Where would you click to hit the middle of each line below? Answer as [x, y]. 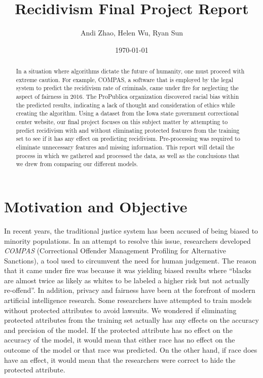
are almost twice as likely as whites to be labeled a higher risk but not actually [127, 280]
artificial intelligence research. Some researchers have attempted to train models [128, 300]
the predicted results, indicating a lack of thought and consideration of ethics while [125, 105]
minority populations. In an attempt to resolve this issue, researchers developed [127, 240]
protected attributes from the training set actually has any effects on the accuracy [131, 320]
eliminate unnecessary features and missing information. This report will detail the [125, 147]
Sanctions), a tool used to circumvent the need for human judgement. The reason [130, 260]
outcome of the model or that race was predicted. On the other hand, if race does [131, 350]
